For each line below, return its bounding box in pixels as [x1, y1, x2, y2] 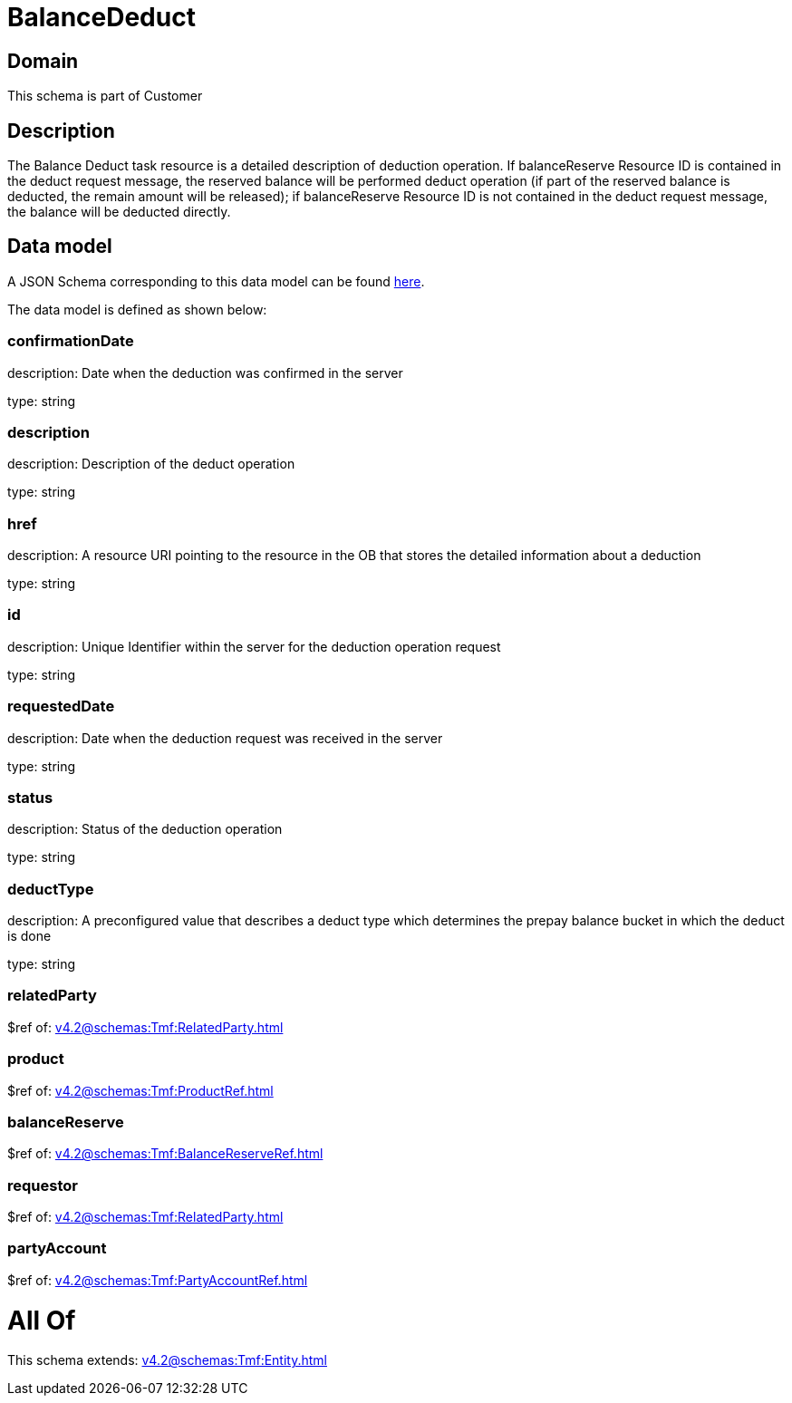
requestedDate [7, 697, 115, 716]
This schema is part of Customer [7, 88, 203, 104]
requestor [7, 1176, 78, 1195]
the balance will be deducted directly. [7, 204, 231, 220]
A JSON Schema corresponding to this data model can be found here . [7, 273, 425, 289]
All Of [7, 1304, 76, 1336]
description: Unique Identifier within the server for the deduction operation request [7, 638, 501, 654]
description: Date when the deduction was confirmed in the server [7, 364, 403, 381]
